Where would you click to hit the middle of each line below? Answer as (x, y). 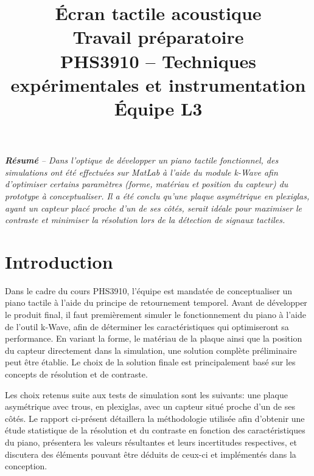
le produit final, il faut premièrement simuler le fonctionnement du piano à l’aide (155, 314)
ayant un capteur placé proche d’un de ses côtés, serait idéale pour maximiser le (153, 208)
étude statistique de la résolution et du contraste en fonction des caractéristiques (155, 430)
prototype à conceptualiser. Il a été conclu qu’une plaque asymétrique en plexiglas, (157, 195)
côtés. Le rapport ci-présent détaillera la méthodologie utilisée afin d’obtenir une (155, 418)
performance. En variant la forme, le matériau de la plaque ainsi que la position (154, 338)
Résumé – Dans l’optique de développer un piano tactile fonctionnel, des (142, 160)
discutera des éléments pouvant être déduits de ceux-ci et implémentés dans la (151, 454)
